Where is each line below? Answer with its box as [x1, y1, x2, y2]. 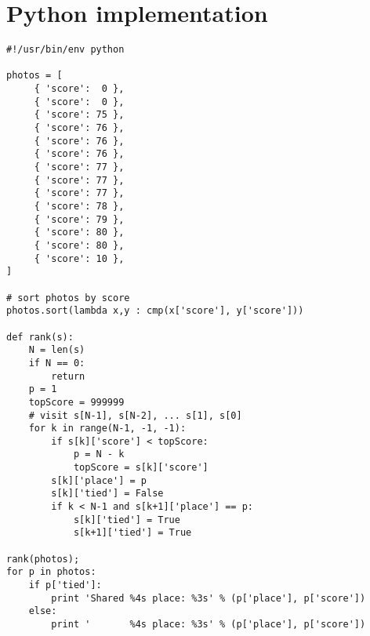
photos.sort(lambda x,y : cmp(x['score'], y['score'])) [6, 305, 304, 317]
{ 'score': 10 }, [34, 253, 125, 264]
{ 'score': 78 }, [34, 201, 125, 212]
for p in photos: [6, 566, 96, 578]
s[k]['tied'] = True [73, 514, 180, 525]
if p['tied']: [28, 580, 102, 591]
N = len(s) [28, 344, 85, 356]
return [51, 370, 85, 382]
